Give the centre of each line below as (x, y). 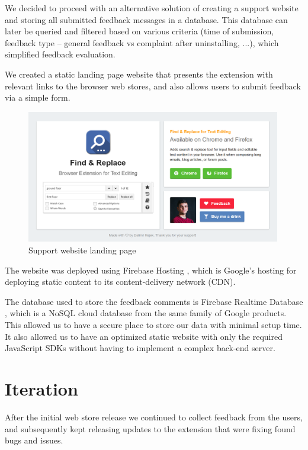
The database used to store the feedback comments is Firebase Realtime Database (154, 301)
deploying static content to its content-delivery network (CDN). (120, 282)
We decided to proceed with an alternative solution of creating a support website (152, 8)
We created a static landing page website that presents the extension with (139, 74)
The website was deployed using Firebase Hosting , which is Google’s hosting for (151, 270)
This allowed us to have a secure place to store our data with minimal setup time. (153, 325)
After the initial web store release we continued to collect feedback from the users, (154, 417)
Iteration (41, 388)
